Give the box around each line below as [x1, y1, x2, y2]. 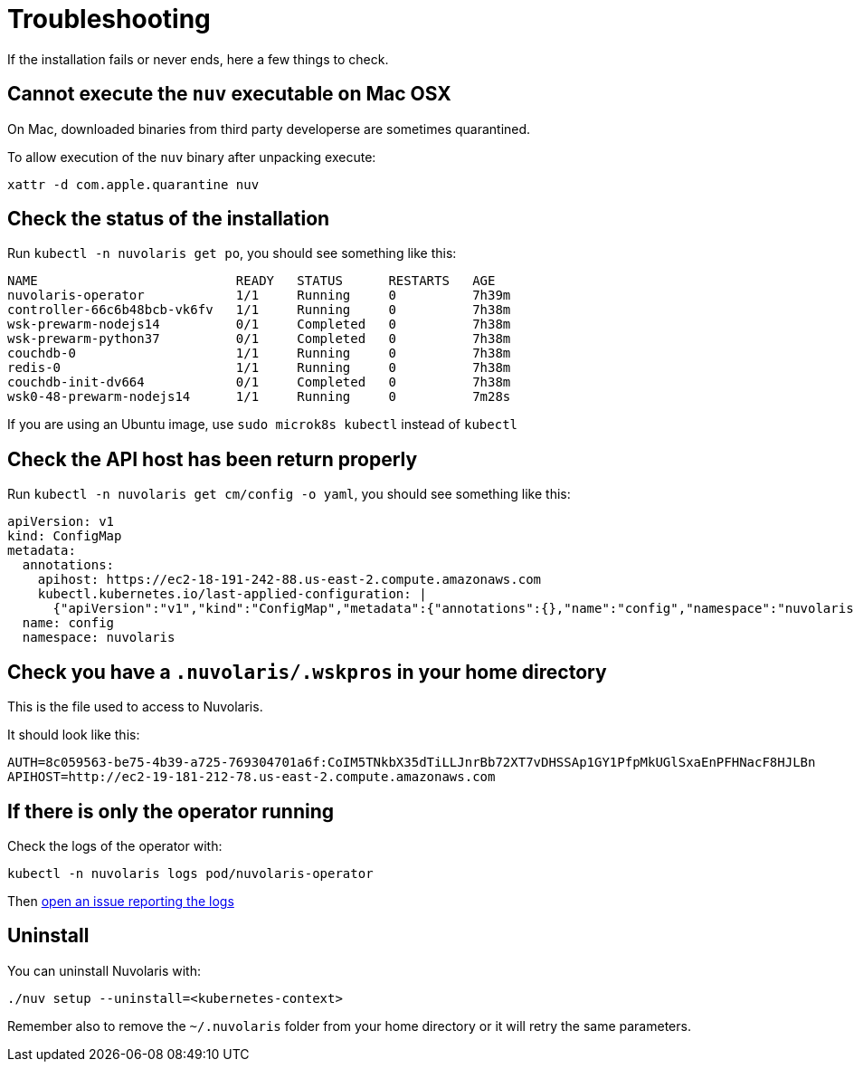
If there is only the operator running [7, 799, 335, 823]
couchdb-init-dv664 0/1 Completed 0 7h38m [7, 375, 511, 390]
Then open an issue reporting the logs [7, 892, 234, 909]
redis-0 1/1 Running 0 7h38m [7, 360, 511, 376]
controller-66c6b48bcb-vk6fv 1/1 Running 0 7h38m [7, 302, 511, 318]
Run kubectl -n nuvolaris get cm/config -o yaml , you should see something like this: [7, 486, 571, 502]
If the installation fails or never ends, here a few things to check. [7, 51, 389, 67]
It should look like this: [7, 727, 140, 743]
